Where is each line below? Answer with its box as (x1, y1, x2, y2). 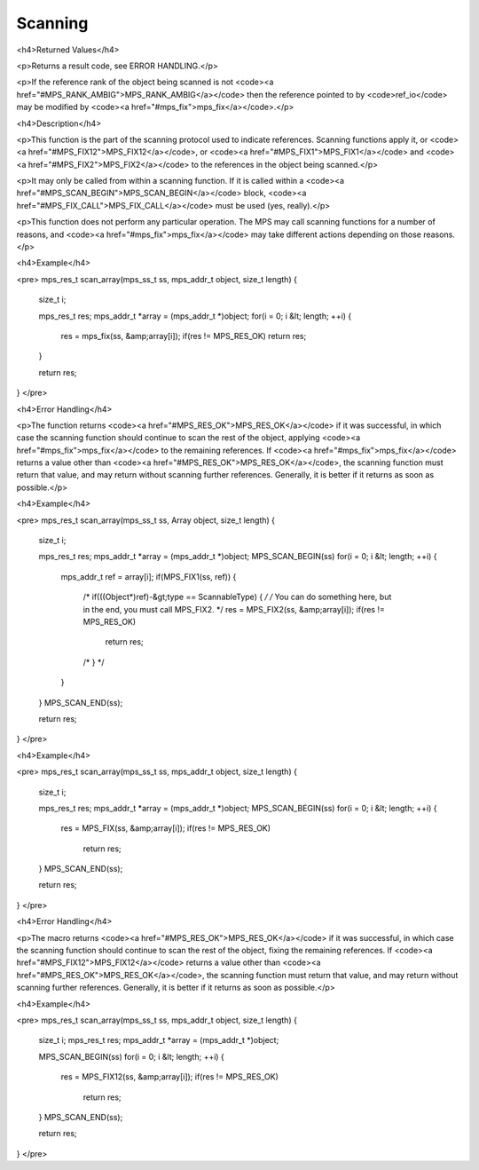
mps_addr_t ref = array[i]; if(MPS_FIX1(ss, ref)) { (60, 571, 237, 581)
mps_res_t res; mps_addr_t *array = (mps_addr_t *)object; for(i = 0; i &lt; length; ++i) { (38, 311, 352, 321)
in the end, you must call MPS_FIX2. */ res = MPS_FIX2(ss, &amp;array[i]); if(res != (82, 604, 385, 614)
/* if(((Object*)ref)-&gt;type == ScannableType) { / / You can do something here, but (82, 591, 392, 603)
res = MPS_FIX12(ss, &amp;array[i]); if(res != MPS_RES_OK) (60, 1071, 279, 1082)
